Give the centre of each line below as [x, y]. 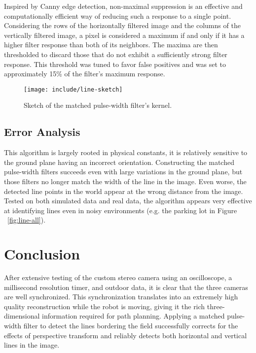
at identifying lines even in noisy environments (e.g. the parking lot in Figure [121, 210]
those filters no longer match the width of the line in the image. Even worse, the [125, 181]
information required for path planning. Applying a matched [133, 316]
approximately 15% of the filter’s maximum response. [85, 74]
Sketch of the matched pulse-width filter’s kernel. [98, 105]
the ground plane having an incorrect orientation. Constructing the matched [119, 162]
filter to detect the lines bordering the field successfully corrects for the [131, 326]
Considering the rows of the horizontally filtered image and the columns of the [122, 25]
